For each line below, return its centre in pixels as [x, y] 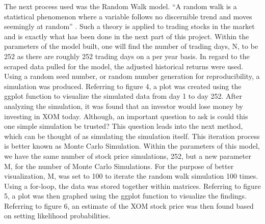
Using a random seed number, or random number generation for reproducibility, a [132, 76]
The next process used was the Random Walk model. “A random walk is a [121, 6]
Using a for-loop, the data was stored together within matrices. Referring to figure [132, 186]
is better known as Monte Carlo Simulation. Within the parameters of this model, [132, 146]
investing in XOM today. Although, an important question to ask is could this [126, 116]
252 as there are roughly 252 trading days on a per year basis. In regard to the [127, 56]
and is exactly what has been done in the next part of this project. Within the [127, 36]
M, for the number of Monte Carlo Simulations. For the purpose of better [119, 166]
